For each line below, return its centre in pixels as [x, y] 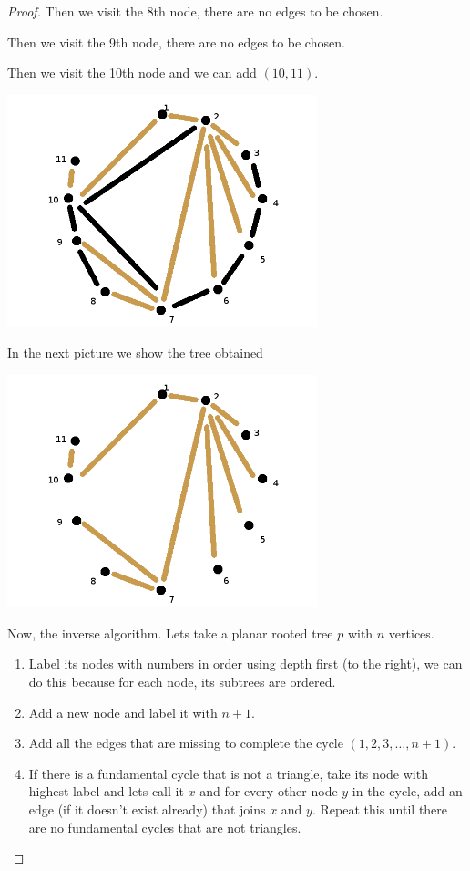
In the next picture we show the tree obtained [135, 353]
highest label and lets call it [106, 791]
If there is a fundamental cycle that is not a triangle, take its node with [228, 773]
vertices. [411, 633]
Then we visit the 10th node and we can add [132, 73]
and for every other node [269, 791]
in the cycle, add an [407, 791]
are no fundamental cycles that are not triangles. [165, 827]
